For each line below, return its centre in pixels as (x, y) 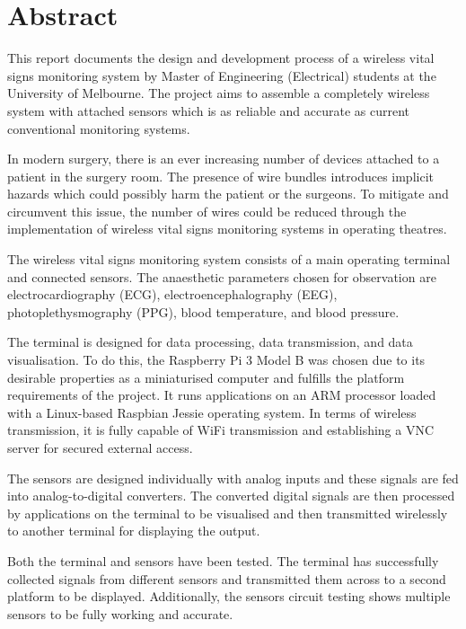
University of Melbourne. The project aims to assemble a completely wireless (219, 93)
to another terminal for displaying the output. (134, 531)
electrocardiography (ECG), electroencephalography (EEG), (172, 294)
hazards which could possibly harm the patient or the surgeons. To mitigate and (228, 194)
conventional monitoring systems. (99, 128)
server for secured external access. (100, 447)
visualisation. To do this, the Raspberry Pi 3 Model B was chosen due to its (216, 360)
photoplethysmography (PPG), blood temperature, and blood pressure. (203, 311)
